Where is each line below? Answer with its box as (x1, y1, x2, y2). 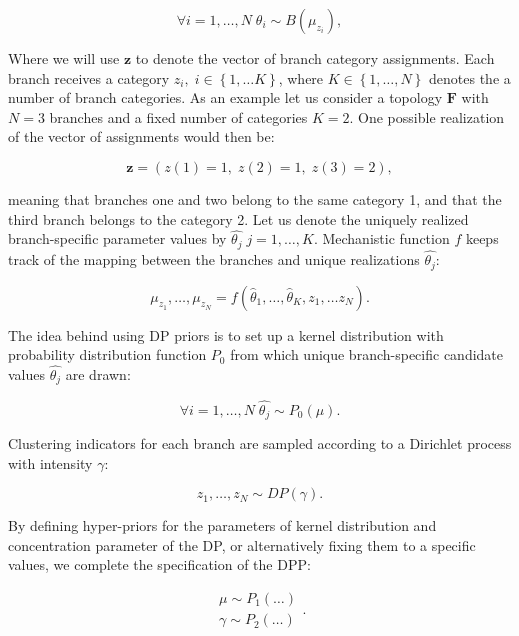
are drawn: (65, 363, 131, 384)
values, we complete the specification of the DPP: (8, 554, 311, 575)
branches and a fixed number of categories (49, 106, 308, 127)
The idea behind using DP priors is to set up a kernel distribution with (8, 324, 444, 345)
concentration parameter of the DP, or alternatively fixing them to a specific (8, 534, 476, 555)
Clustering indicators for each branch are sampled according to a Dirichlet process (8, 433, 512, 454)
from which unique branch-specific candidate (230, 344, 503, 365)
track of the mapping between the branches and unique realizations (8, 249, 420, 270)
